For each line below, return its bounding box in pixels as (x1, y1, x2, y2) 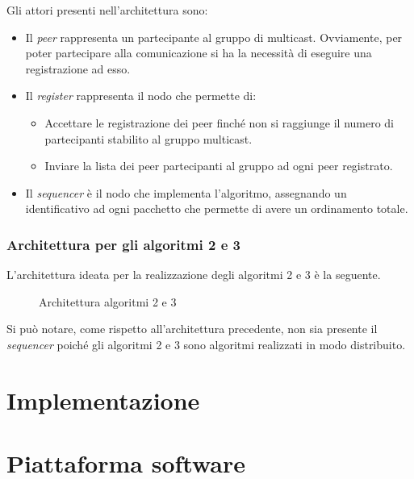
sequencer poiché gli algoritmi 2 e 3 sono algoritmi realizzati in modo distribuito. (6, 335, 406, 352)
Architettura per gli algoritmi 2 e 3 (6, 234, 240, 254)
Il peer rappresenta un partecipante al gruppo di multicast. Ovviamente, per (25, 28, 403, 45)
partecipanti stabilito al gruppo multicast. (44, 130, 253, 147)
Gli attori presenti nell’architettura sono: (6, 2, 208, 18)
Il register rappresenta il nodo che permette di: (25, 87, 257, 104)
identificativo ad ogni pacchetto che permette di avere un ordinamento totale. (25, 200, 408, 217)
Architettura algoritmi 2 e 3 (39, 293, 177, 310)
